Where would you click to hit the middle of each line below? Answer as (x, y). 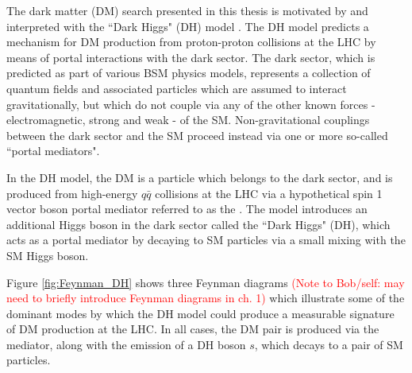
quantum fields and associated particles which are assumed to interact (177, 88)
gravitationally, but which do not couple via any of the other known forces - (191, 104)
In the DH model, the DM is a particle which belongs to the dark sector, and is (200, 177)
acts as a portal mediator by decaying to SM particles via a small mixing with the (206, 240)
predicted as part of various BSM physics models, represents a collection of (189, 73)
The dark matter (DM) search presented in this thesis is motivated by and (187, 10)
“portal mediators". (53, 151)
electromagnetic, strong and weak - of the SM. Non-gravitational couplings (188, 120)
